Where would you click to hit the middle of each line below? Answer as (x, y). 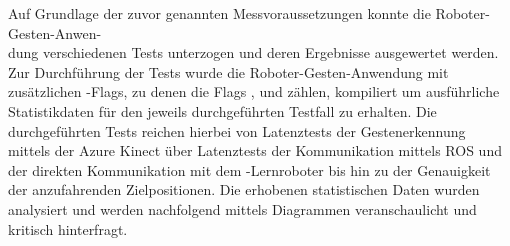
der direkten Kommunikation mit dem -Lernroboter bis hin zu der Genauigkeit (249, 169)
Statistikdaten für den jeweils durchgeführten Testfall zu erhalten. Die (222, 110)
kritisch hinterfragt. (68, 228)
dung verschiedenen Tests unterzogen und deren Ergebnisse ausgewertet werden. (253, 52)
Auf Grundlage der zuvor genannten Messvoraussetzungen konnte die (219, 13)
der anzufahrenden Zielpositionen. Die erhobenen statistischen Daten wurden (244, 189)
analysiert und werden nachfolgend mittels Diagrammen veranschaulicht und (242, 208)
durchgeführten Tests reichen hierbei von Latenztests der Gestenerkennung (237, 130)
